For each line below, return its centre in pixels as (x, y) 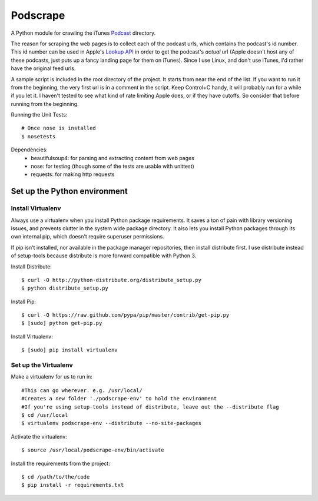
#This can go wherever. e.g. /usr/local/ (82, 390)
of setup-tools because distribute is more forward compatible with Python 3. (104, 256)
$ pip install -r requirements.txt (73, 485)
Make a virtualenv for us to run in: (52, 377)
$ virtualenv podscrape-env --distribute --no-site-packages (111, 423)
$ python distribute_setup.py (65, 288)
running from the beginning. (45, 104)
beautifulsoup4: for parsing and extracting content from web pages (112, 158)
